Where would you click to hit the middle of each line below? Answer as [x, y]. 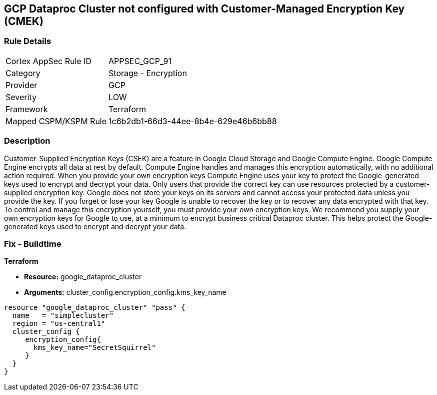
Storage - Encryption [148, 73]
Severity [21, 97]
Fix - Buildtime [33, 244]
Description [27, 141]
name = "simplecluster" [63, 316]
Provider [21, 85]
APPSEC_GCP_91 [140, 61]
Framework [27, 109]
